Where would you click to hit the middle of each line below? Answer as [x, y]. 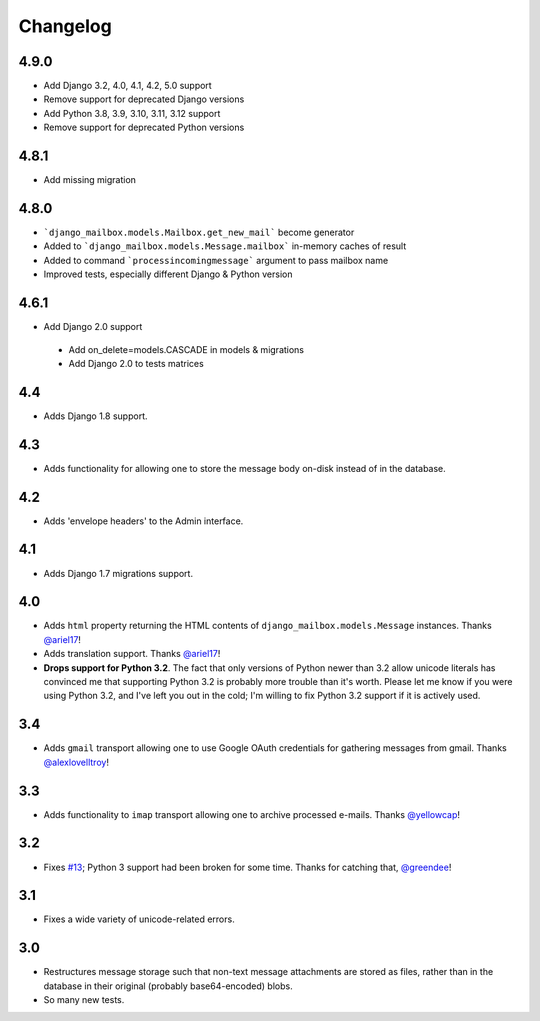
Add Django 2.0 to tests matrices [136, 363]
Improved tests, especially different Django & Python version [168, 274]
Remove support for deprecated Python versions [144, 127]
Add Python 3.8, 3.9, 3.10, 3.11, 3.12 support [132, 113]
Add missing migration [90, 180]
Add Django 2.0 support [93, 327]
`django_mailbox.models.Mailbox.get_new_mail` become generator [199, 232]
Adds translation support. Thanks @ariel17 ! [132, 654]
